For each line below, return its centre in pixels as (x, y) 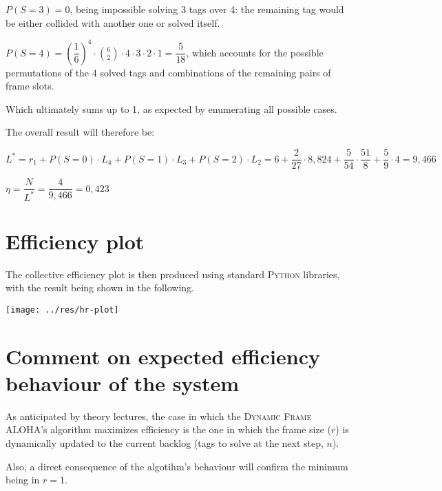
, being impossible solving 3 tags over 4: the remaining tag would (207, 9)
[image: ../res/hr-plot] (62, 310)
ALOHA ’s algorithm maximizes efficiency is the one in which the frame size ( (169, 429)
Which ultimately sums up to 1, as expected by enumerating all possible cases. (171, 108)
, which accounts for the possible (255, 52)
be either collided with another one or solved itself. (113, 22)
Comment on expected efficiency (163, 356)
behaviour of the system (123, 383)
